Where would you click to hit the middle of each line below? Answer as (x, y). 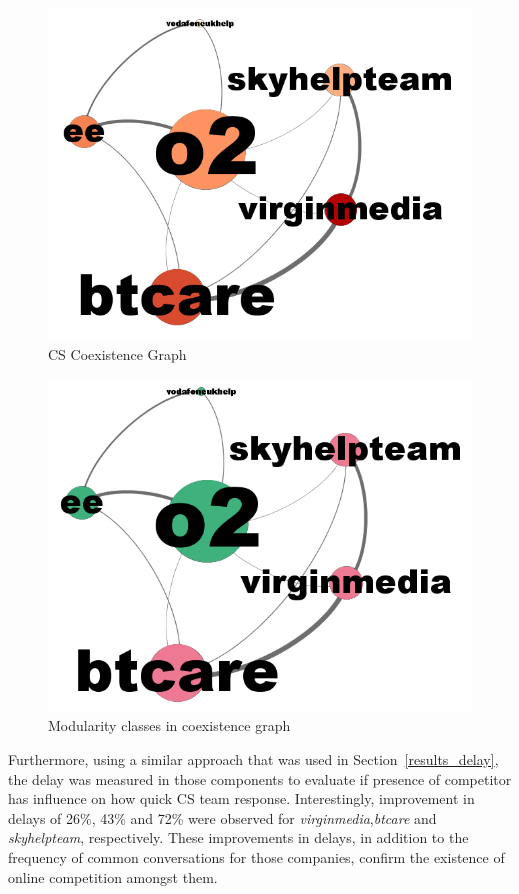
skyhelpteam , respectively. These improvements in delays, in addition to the (238, 837)
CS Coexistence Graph (117, 354)
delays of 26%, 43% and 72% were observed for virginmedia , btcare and (222, 817)
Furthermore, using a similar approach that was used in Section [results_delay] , (253, 759)
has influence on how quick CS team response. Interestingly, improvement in (241, 798)
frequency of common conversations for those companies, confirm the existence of (256, 857)
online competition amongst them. (113, 876)
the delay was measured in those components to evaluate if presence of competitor (260, 778)
